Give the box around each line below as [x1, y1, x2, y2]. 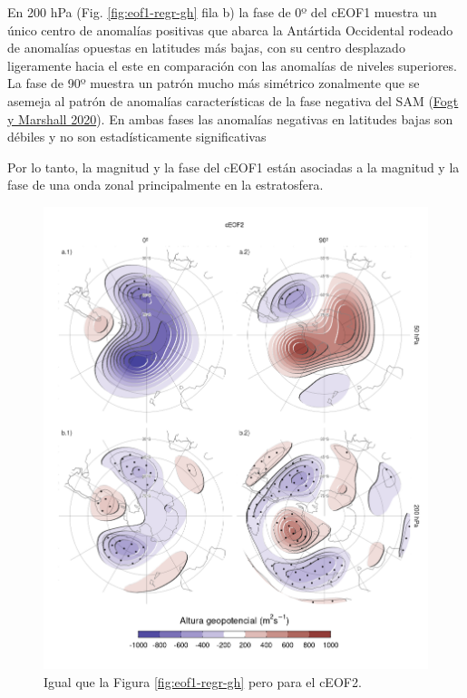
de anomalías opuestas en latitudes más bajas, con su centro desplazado [7, 38, 405, 57]
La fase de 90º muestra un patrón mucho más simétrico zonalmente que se [7, 74, 420, 93]
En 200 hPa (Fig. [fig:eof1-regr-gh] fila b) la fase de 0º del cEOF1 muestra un [7, 3, 437, 21]
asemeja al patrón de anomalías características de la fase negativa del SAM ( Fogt [7, 91, 459, 110]
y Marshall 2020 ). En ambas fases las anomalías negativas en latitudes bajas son [7, 109, 453, 128]
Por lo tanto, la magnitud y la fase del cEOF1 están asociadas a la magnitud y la [7, 157, 460, 176]
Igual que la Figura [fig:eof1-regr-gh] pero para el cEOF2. [44, 672, 362, 691]
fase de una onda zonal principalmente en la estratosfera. [7, 175, 324, 194]
